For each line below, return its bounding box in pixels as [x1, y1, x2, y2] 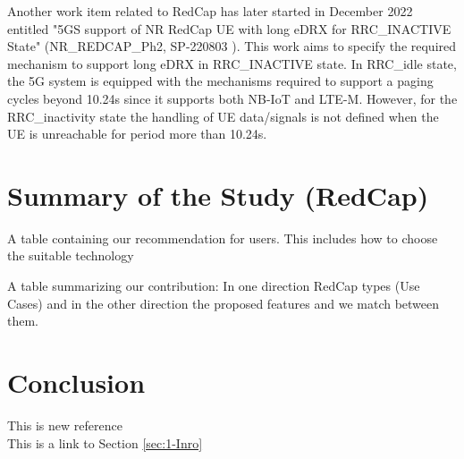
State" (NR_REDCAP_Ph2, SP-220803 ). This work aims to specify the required [7, 37, 457, 55]
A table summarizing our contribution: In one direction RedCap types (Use [7, 276, 420, 295]
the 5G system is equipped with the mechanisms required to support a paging [7, 72, 434, 90]
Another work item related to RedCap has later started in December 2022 [7, 2, 413, 20]
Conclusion [7, 364, 146, 401]
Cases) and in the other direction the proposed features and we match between [7, 293, 440, 312]
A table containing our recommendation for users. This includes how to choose [7, 228, 438, 247]
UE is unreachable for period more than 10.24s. [7, 124, 267, 143]
